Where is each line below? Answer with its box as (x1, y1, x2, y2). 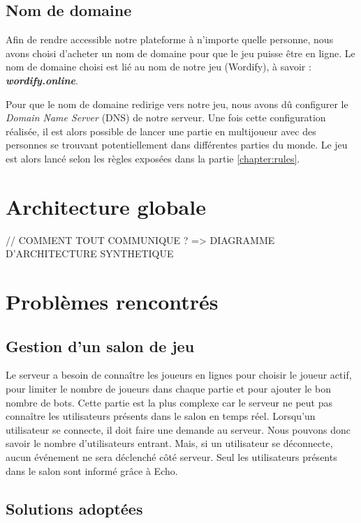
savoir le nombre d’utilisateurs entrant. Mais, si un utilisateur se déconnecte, (6, 436, 333, 450)
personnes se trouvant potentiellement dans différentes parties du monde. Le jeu (6, 137, 348, 152)
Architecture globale (6, 192, 206, 220)
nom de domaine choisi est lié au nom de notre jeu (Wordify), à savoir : (6, 59, 311, 74)
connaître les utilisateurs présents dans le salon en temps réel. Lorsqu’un (6, 409, 316, 423)
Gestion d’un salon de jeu (6, 335, 195, 356)
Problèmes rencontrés (6, 287, 219, 316)
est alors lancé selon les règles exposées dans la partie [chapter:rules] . (6, 151, 300, 165)
